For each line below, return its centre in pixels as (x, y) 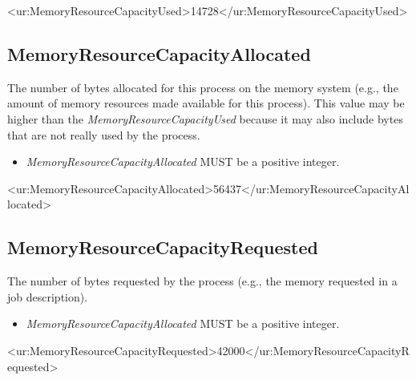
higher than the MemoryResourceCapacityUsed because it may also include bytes (205, 118)
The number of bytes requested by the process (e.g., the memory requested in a (202, 281)
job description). (48, 296)
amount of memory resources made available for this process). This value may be (206, 103)
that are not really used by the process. (104, 134)
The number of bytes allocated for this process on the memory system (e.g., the (203, 87)
